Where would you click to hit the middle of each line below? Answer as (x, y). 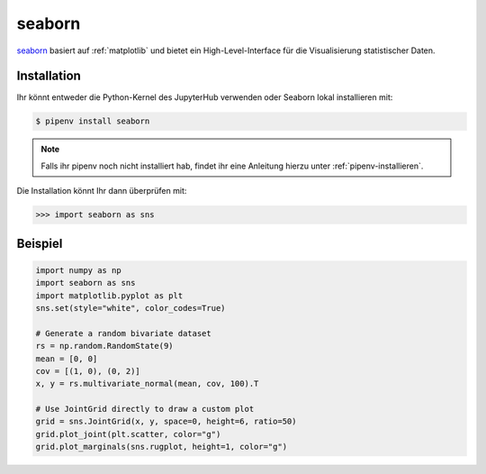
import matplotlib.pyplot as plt (109, 296)
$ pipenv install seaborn (93, 121)
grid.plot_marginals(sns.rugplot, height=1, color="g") (162, 447)
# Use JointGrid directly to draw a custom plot (145, 409)
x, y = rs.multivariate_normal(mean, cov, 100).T (147, 384)
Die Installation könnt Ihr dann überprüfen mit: (102, 191)
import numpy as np (78, 270)
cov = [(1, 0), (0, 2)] (88, 371)
